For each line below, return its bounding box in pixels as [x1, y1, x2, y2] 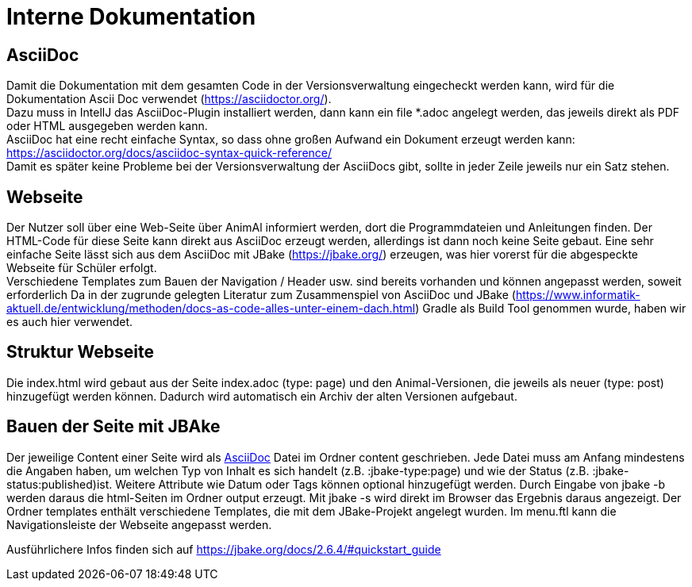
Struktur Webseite [6, 342, 154, 363]
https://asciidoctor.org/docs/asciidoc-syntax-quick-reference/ [6, 146, 333, 160]
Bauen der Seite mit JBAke [6, 416, 221, 437]
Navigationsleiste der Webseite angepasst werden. [6, 517, 272, 531]
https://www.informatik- [515, 288, 640, 302]
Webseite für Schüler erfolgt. [6, 261, 157, 275]
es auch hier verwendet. [6, 315, 133, 329]
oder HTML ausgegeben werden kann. [6, 119, 208, 133]
